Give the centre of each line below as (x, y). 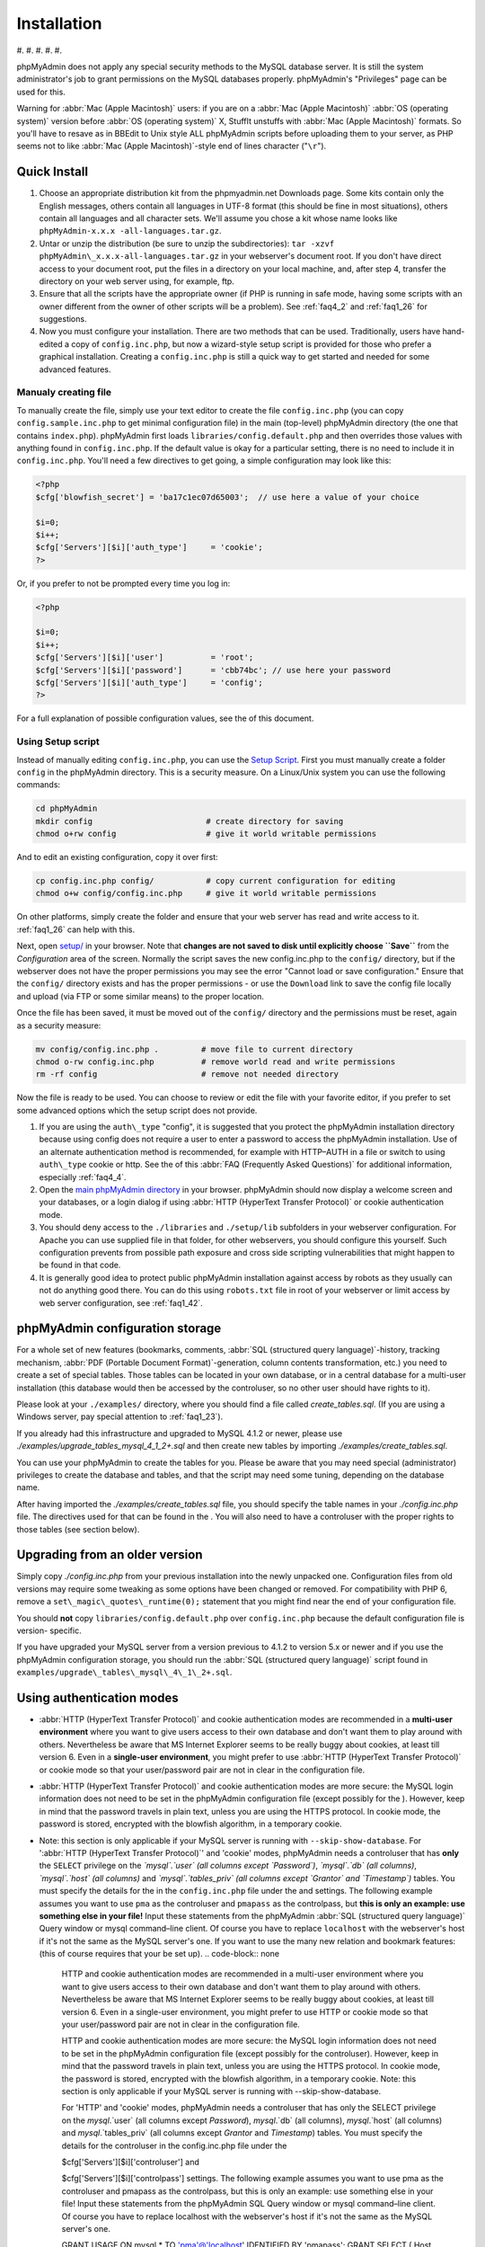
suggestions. (63, 319)
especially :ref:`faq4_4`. (83, 1177)
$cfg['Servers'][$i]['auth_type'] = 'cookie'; (150, 547)
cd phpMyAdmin (66, 808)
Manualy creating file (64, 393)
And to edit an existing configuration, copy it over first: (118, 857)
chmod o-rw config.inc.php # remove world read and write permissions (216, 1061)
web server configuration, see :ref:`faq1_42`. (121, 1302)
